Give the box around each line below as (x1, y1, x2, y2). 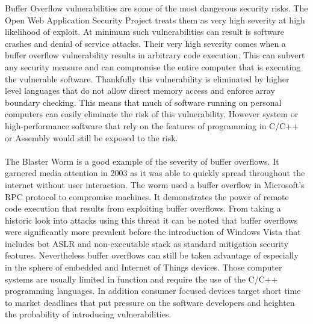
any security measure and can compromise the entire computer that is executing (5, 60, 301, 73)
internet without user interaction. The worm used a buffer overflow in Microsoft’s (5, 178, 305, 191)
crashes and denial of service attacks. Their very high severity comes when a (5, 37, 286, 49)
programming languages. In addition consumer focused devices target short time (5, 284, 301, 297)
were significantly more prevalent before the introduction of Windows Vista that (5, 225, 301, 238)
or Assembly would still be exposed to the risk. (5, 131, 178, 144)
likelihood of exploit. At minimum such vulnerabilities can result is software (5, 25, 285, 38)
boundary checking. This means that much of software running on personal (5, 96, 282, 108)
